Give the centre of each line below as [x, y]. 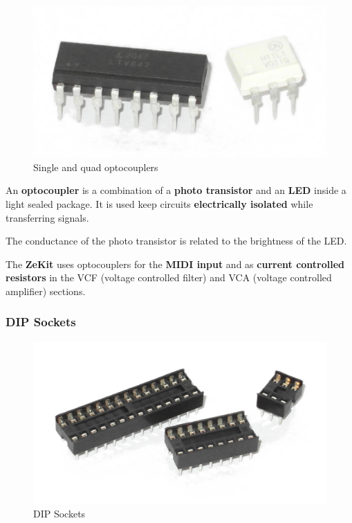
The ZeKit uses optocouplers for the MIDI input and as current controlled [175, 264]
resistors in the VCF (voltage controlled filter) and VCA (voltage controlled [169, 277]
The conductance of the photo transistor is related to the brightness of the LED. [176, 241]
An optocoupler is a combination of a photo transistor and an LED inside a [176, 190]
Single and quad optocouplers [96, 167]
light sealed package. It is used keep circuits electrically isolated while [159, 203]
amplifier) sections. [46, 291]
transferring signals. [47, 217]
